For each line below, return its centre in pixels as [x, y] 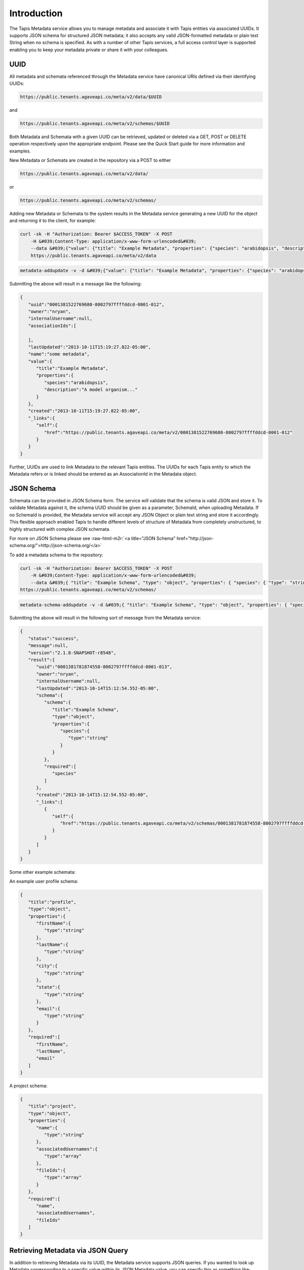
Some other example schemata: [43, 872]
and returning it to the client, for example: [53, 220]
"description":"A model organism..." [91, 390]
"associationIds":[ [52, 326]
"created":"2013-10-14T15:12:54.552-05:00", [92, 795]
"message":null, [48, 646]
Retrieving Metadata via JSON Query [69, 1250]
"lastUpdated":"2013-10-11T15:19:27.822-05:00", [90, 347]
